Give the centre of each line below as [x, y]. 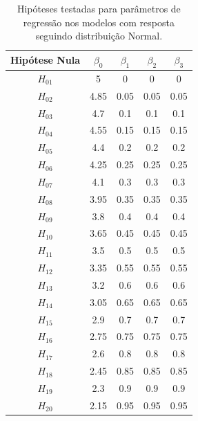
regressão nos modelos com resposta [99, 22]
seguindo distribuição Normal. [99, 36]
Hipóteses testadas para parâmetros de [99, 8]
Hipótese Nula [46, 60]
